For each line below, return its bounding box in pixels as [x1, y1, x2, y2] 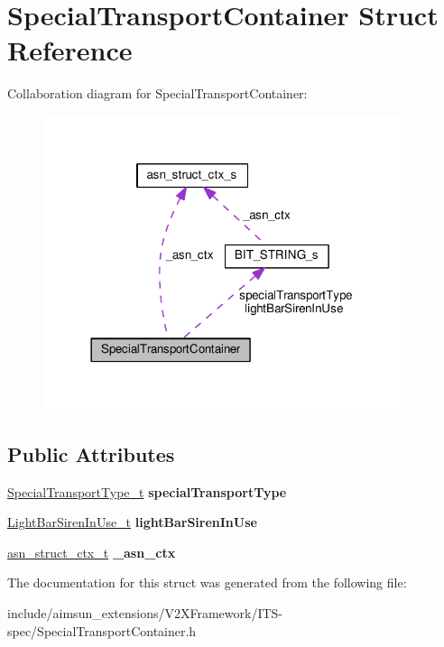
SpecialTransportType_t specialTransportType [7, 482, 287, 501]
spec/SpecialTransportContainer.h [7, 621, 197, 640]
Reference [7, 32, 133, 69]
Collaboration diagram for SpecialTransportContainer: [7, 84, 308, 103]
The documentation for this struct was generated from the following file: [7, 573, 407, 592]
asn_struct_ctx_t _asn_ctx [7, 542, 176, 561]
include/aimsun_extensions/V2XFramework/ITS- [7, 603, 283, 622]
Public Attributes [7, 439, 175, 467]
